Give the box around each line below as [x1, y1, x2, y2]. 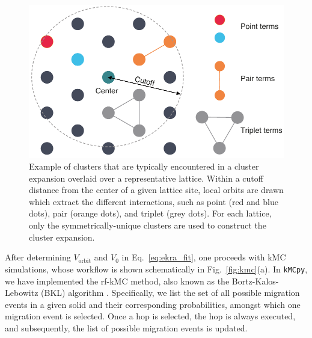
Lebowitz [5, 286, 38, 299]
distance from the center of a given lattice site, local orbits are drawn [29, 183, 284, 196]
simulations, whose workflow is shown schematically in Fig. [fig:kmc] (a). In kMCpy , [5, 262, 308, 275]
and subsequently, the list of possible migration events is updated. [5, 321, 248, 334]
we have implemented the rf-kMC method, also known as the [5, 274, 230, 287]
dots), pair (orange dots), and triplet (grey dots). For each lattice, [29, 207, 272, 220]
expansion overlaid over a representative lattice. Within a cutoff [29, 171, 263, 184]
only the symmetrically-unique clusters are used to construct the [29, 219, 266, 232]
